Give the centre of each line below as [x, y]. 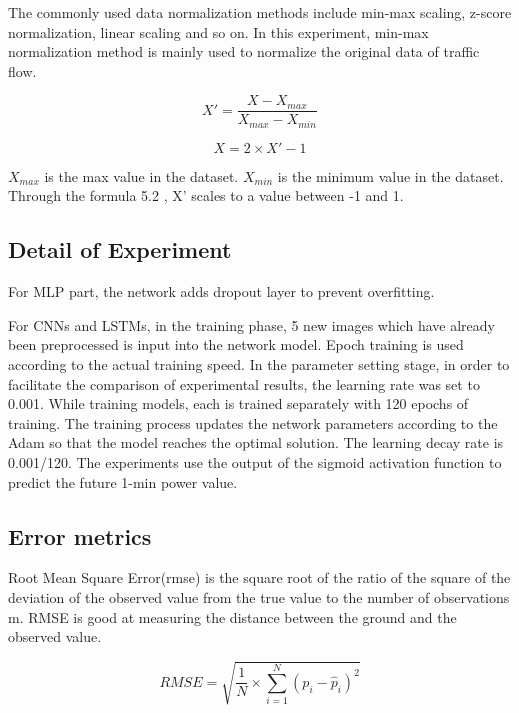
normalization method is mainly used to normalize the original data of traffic [244, 51]
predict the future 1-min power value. [123, 481]
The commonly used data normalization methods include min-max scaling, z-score [260, 12]
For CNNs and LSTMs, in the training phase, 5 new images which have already [251, 324]
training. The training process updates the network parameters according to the [253, 422]
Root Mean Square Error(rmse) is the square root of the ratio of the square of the [259, 577]
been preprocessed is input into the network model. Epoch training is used [236, 344]
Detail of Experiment [120, 249]
